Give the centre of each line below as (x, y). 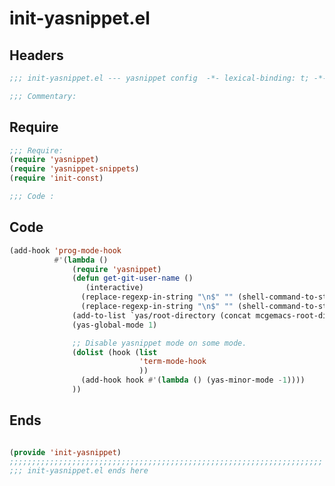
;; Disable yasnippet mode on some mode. (159, 343)
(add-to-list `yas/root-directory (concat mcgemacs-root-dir (202, 315)
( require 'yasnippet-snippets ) (74, 169)
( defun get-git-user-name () (133, 278)
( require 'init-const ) (56, 178)
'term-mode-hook (172, 362)
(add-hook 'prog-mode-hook (65, 250)
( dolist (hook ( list (115, 352)
